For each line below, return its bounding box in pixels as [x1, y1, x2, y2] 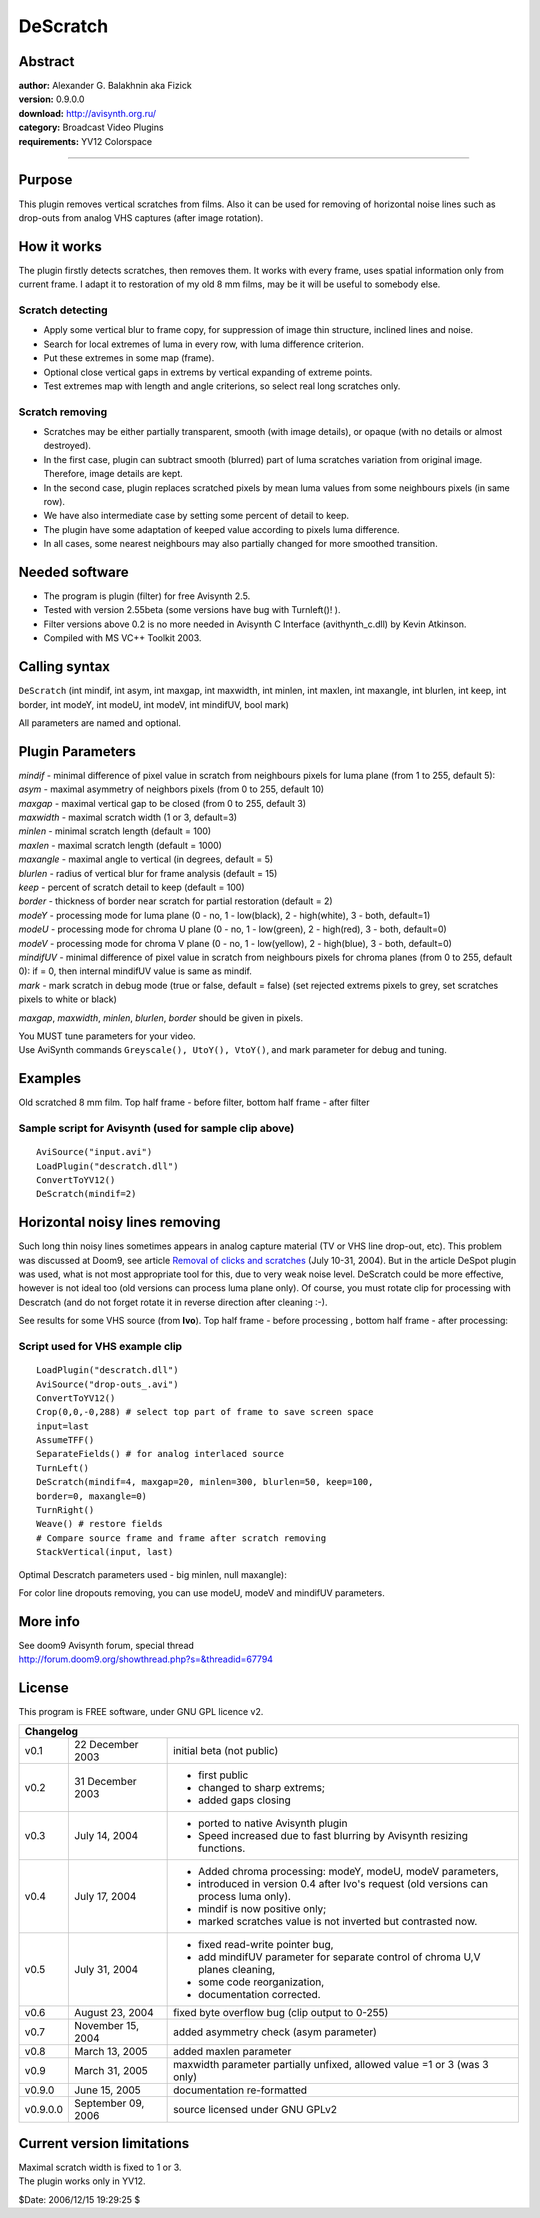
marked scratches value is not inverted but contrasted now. [198, 1914, 478, 1928]
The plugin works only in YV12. [18, 2175, 146, 2187]
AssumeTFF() [36, 1435, 95, 1446]
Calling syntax [18, 658, 110, 675]
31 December [74, 1774, 137, 1788]
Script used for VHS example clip [18, 1339, 183, 1353]
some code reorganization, [198, 1975, 325, 1989]
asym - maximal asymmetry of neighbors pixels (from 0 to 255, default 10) [18, 783, 325, 795]
